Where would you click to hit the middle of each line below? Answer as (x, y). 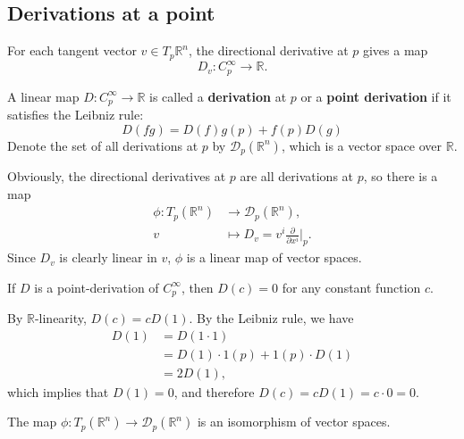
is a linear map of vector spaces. (274, 257)
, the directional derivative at (269, 50)
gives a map (395, 50)
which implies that (58, 391)
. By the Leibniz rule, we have (271, 318)
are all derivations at (297, 176)
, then (197, 287)
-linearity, (60, 318)
